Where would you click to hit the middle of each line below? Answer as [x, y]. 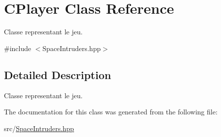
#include [18, 48]
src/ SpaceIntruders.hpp [39, 128]
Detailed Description [58, 74]
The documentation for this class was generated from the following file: [111, 112]
